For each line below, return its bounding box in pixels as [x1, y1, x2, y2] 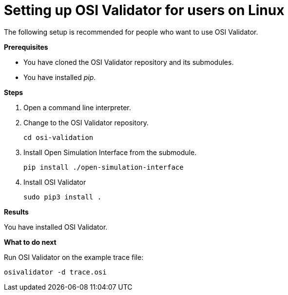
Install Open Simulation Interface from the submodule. [23, 148, 197, 157]
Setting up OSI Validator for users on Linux [4, 2, 285, 19]
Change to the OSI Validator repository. [23, 118, 149, 127]
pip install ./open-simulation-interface [23, 163, 184, 171]
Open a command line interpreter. [23, 103, 131, 112]
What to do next [4, 237, 57, 246]
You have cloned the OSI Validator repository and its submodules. [23, 58, 234, 66]
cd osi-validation [23, 133, 94, 141]
